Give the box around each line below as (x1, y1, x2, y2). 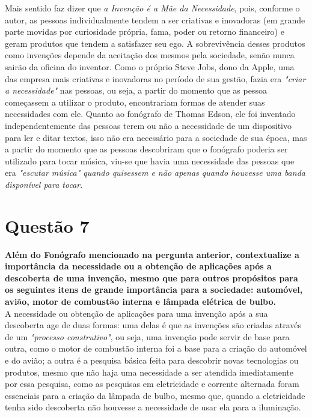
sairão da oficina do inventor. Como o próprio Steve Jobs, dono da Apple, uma (5, 60, 295, 73)
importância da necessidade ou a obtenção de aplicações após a (5, 260, 272, 272)
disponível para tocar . (5, 178, 83, 190)
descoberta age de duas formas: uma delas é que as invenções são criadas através (5, 319, 302, 331)
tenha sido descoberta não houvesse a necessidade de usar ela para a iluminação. (5, 401, 301, 413)
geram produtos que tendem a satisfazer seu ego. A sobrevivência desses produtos (5, 37, 305, 49)
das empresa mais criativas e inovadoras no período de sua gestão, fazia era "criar (5, 72, 306, 85)
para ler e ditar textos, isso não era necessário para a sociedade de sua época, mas (5, 131, 307, 143)
